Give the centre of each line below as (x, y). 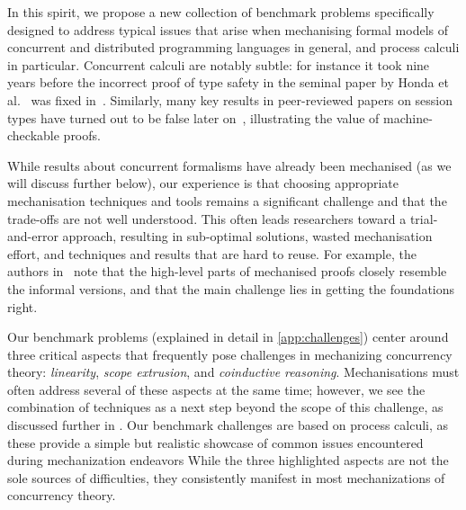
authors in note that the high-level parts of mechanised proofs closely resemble (227, 271)
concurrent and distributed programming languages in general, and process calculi (233, 47)
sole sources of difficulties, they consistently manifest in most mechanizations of (226, 477)
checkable (33, 135)
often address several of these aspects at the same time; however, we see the (216, 389)
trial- (424, 218)
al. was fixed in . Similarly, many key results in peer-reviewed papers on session (230, 99)
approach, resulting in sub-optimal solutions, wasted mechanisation (247, 236)
